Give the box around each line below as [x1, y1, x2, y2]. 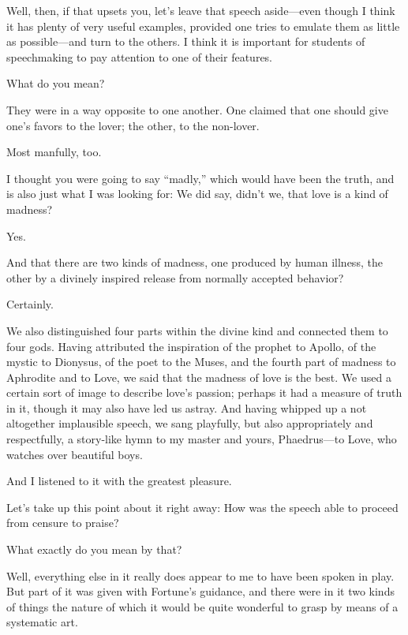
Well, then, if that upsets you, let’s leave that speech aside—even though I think [6, 2, 395, 18]
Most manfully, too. [6, 144, 102, 160]
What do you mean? [6, 75, 105, 92]
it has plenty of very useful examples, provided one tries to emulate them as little [6, 17, 400, 34]
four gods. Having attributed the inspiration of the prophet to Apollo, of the [6, 338, 376, 354]
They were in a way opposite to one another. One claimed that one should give [6, 101, 388, 118]
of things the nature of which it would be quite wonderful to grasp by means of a [6, 598, 399, 614]
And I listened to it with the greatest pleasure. [6, 473, 232, 489]
